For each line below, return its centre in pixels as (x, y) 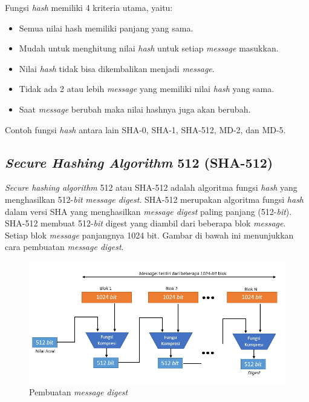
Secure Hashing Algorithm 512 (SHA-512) (139, 162)
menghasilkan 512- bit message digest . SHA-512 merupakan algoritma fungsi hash (154, 199)
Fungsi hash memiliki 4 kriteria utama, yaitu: (89, 7)
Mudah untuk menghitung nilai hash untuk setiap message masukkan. (149, 48)
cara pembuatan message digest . (64, 247)
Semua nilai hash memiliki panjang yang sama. (106, 28)
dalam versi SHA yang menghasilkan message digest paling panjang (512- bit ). (148, 211)
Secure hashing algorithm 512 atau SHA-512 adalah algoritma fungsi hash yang (151, 187)
